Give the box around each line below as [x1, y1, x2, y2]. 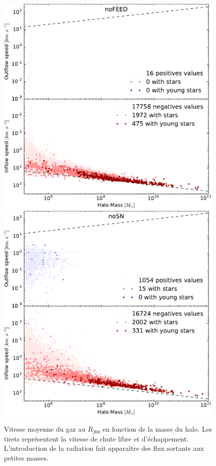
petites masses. [4, 452, 49, 463]
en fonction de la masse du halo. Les [103, 424, 212, 434]
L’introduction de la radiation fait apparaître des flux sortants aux [4, 443, 204, 453]
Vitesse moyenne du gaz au [4, 424, 85, 434]
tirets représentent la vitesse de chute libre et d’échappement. [4, 433, 189, 443]
